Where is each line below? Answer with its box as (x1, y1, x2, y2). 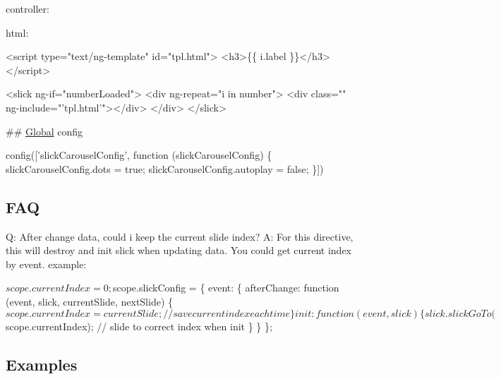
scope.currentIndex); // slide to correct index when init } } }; (6, 318, 272, 333)
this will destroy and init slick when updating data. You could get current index (6, 243, 352, 258)
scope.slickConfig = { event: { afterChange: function (112, 280, 339, 295)
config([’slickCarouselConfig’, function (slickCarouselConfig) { (6, 148, 272, 162)
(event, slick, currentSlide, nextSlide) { (6, 294, 174, 308)
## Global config (6, 124, 83, 138)
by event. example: (6, 256, 87, 271)
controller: (6, 1, 49, 16)
